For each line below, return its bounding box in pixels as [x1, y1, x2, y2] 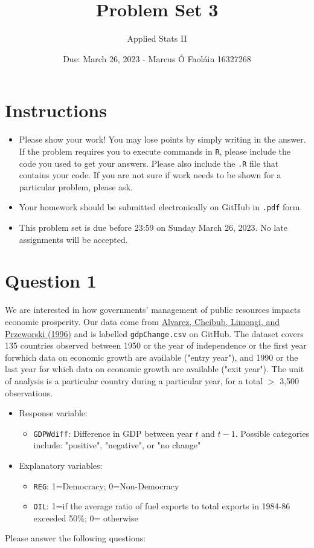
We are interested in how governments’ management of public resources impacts [5, 303, 301, 316]
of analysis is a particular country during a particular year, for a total [5, 374, 263, 387]
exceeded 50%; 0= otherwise [33, 511, 138, 524]
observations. [5, 386, 53, 399]
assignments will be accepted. [19, 233, 128, 245]
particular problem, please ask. [19, 180, 133, 193]
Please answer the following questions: [5, 532, 146, 544]
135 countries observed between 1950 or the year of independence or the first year [5, 339, 307, 352]
